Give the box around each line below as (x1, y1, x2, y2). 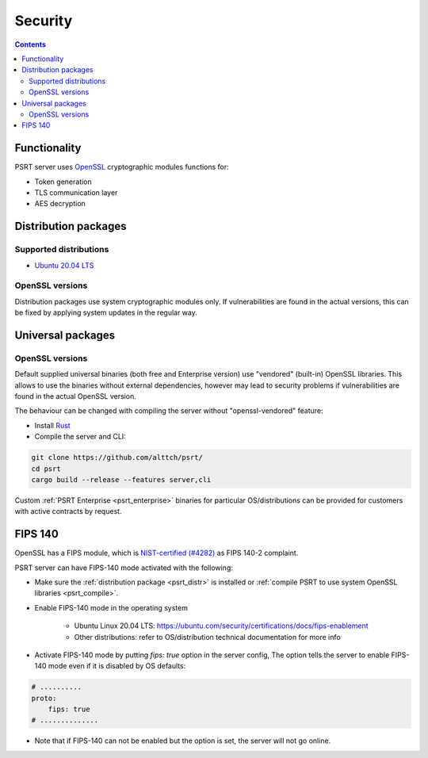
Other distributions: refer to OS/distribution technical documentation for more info (74, 632, 341, 641)
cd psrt (31, 464, 61, 473)
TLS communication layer (34, 187, 118, 197)
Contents (14, 40, 47, 49)
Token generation (34, 177, 93, 186)
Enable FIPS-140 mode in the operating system (34, 603, 188, 612)
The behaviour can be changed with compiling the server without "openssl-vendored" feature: (14, 406, 324, 415)
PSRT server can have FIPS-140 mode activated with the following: (14, 563, 234, 572)
